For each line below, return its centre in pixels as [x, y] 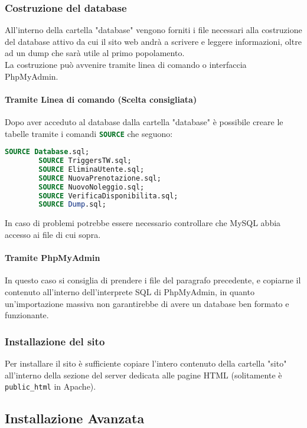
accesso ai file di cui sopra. [53, 234]
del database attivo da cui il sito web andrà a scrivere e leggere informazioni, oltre [153, 41]
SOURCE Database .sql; [47, 152]
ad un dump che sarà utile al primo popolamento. [95, 53]
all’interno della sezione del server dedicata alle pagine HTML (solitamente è [143, 375]
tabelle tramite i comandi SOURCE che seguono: [89, 133]
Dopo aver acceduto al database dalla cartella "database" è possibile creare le [144, 121]
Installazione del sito [55, 341]
